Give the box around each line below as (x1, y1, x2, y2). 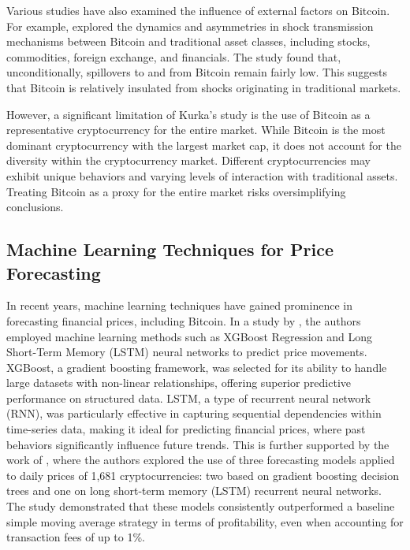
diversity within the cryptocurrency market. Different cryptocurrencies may (6, 152, 371, 169)
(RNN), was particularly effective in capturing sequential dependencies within (6, 405, 382, 422)
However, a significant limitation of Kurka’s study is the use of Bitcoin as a (6, 106, 371, 122)
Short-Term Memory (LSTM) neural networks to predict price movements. (6, 344, 367, 360)
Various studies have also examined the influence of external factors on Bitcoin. (6, 2, 390, 18)
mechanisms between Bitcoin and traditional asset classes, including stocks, (6, 33, 371, 50)
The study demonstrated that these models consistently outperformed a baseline (6, 498, 395, 515)
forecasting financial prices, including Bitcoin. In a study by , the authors (6, 312, 361, 329)
